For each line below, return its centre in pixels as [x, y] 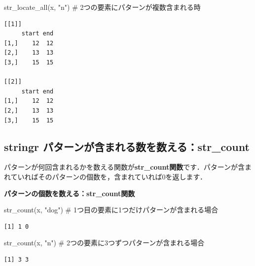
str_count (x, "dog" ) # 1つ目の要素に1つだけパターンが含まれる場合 [111, 210]
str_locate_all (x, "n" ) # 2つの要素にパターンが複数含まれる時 [102, 7]
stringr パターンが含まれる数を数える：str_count [127, 146]
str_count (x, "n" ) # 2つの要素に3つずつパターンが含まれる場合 [104, 243]
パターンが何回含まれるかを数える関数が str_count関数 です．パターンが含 [124, 167]
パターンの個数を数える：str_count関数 [70, 193]
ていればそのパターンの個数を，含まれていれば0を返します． [109, 176]
